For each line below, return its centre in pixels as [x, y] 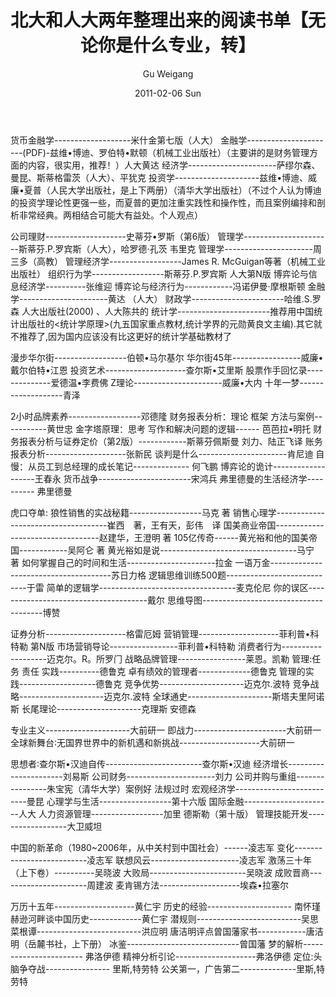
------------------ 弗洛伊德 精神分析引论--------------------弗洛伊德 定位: [162, 956]
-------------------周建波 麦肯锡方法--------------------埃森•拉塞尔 [149, 885]
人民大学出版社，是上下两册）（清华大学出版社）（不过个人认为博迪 [185, 190]
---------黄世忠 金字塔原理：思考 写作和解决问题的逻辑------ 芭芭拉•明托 [161, 428]
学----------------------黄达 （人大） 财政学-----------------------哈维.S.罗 [166, 298]
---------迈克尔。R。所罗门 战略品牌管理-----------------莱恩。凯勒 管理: [161, 658]
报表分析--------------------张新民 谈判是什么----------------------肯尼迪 [162, 453]
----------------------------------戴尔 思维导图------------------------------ [167, 600]
